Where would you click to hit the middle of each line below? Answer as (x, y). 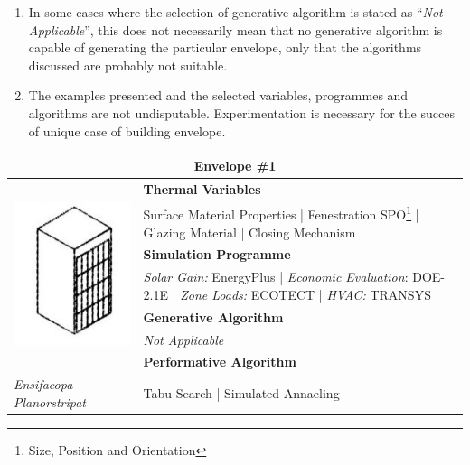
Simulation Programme (217, 254)
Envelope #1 (235, 165)
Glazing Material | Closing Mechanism (249, 232)
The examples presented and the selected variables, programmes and (218, 95)
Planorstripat (50, 401)
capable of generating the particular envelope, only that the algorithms (225, 47)
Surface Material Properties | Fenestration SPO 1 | (281, 213)
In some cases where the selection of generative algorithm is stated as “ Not (235, 12)
